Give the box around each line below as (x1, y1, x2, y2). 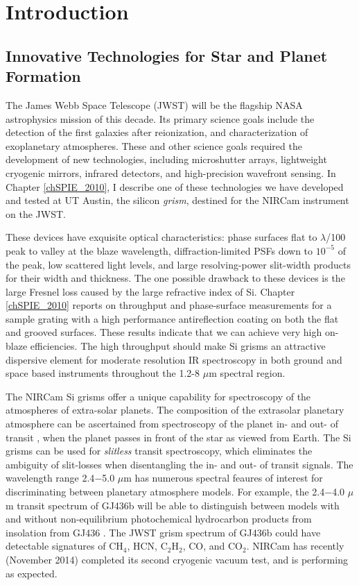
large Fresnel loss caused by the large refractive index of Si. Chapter (6, 284, 295, 298)
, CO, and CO (182, 539, 243, 553)
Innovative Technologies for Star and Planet (6, 44, 328, 66)
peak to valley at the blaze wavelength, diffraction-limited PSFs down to (6, 243, 313, 257)
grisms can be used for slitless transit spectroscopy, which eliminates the (6, 443, 313, 458)
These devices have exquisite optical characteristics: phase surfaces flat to (6, 230, 317, 244)
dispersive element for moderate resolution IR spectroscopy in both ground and (6, 352, 342, 366)
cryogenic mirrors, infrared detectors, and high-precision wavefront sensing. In (6, 165, 336, 180)
